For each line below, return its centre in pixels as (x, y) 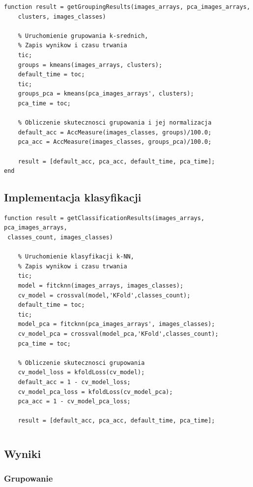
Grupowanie (28, 478)
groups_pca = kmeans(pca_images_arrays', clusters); (106, 94)
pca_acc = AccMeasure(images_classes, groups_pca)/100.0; (115, 142)
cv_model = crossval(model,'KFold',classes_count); (104, 295)
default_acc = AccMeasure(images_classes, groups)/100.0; (115, 132)
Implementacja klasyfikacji (73, 197)
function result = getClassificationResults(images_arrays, (104, 218)
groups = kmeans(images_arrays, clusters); (90, 65)
